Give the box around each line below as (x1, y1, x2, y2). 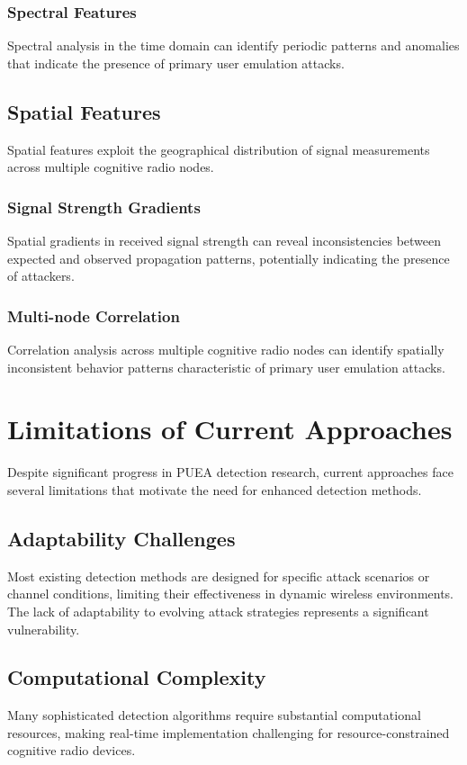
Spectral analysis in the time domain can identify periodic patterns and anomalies (7, 36, 460, 55)
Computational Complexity (7, 663, 266, 691)
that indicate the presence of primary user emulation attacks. (7, 53, 345, 72)
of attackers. (7, 266, 75, 285)
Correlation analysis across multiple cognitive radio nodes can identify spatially (7, 340, 445, 359)
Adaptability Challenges (7, 524, 236, 552)
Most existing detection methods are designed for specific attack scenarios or (7, 566, 430, 585)
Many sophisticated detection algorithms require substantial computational (7, 706, 421, 724)
